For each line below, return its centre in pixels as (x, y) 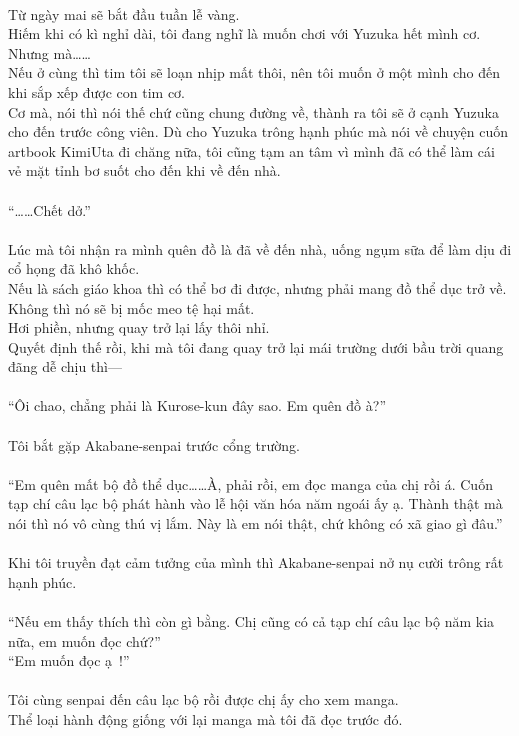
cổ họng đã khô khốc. (74, 268)
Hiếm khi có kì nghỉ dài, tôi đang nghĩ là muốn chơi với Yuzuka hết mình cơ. (244, 33)
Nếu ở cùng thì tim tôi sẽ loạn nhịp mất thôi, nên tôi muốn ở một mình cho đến (254, 72)
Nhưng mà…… (49, 52)
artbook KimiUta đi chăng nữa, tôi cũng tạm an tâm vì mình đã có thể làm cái (251, 150)
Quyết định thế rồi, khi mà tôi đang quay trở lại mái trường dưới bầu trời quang (256, 346)
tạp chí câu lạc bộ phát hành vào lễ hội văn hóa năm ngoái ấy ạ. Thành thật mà (255, 503)
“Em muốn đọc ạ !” (69, 660)
